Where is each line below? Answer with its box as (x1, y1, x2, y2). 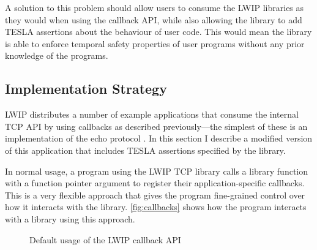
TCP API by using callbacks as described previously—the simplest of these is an (5, 119, 308, 132)
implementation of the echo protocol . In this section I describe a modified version (5, 132, 313, 145)
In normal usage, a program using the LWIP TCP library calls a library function (5, 164, 308, 177)
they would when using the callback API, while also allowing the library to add (5, 13, 302, 26)
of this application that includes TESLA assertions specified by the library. (5, 143, 286, 156)
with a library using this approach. (5, 212, 135, 225)
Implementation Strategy (5, 79, 167, 98)
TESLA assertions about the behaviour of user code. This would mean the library (5, 25, 312, 38)
